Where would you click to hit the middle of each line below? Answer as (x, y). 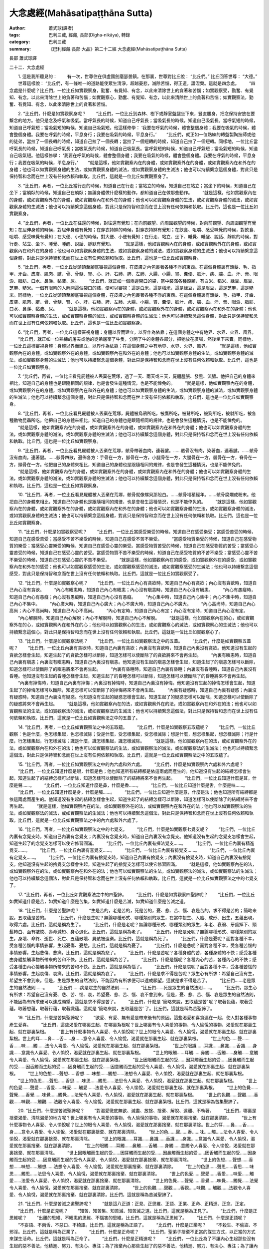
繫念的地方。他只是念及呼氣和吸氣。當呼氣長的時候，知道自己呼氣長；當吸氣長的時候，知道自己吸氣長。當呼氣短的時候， (134, 120)
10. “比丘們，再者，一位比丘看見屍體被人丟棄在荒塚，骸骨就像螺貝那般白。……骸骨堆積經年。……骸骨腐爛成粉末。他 (137, 495)
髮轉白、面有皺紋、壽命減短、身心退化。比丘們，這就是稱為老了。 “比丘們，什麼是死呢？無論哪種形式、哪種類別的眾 (133, 931)
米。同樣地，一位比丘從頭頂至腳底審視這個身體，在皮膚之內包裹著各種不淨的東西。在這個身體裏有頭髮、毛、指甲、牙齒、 (134, 295)
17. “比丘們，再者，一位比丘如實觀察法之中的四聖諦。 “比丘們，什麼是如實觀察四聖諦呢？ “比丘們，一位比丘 (136, 894)
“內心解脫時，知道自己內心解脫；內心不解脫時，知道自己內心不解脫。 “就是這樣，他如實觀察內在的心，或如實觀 (136, 618)
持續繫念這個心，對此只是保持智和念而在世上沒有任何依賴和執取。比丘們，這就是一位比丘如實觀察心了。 (116, 631)
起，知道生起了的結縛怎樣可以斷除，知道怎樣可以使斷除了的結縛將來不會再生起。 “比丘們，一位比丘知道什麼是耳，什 (133, 778)
